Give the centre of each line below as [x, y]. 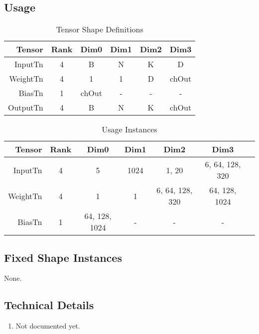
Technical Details [49, 305]
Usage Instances [129, 129]
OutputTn [26, 108]
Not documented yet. [48, 326]
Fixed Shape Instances [63, 257]
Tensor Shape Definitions [100, 29]
